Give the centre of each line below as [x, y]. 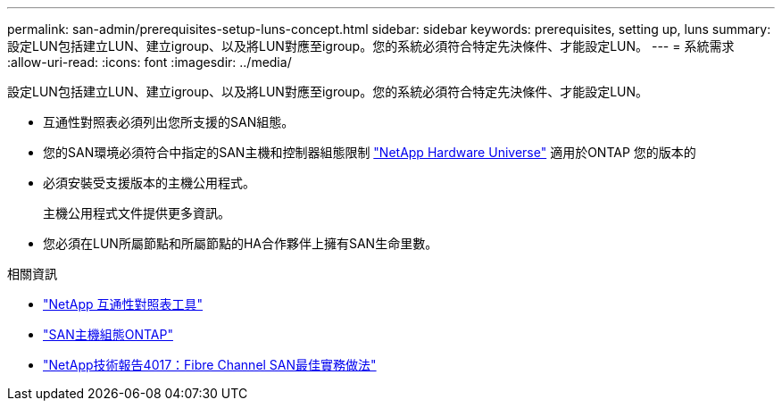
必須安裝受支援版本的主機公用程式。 [149, 183]
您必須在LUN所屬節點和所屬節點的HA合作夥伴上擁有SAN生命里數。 [241, 243]
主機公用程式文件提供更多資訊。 [137, 213]
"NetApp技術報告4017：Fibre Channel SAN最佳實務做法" [210, 365]
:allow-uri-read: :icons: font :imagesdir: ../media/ [150, 62]
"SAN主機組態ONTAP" [108, 334]
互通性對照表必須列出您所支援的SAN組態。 [169, 122]
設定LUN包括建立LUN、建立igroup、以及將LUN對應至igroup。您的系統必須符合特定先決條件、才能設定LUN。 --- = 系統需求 [371, 46]
